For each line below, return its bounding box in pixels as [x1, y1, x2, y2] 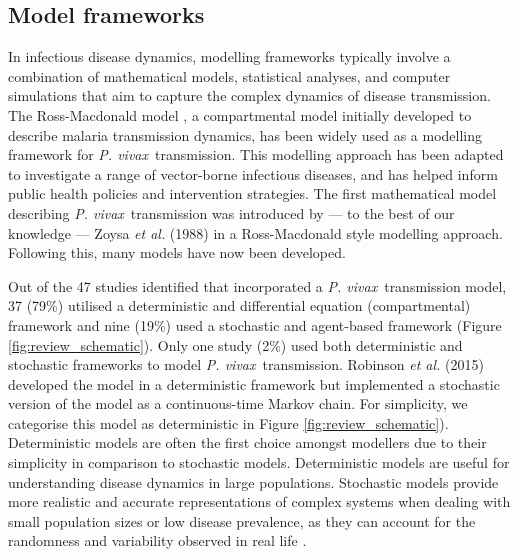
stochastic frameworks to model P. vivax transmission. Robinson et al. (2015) [8, 354, 484, 375]
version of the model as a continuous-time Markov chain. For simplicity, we [8, 393, 468, 414]
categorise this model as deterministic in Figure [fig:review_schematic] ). [8, 412, 449, 433]
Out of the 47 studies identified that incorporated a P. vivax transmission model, [8, 275, 507, 296]
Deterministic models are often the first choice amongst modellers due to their [8, 432, 487, 453]
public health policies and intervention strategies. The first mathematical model [8, 183, 497, 204]
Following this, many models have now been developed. [8, 242, 346, 263]
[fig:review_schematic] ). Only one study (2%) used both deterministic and [8, 334, 463, 355]
